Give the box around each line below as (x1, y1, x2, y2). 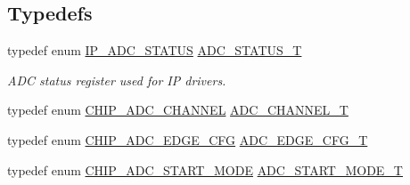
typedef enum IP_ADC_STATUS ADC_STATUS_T (7, 41, 302, 60)
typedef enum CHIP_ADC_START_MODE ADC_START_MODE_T (7, 160, 403, 179)
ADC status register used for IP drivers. (7, 70, 226, 89)
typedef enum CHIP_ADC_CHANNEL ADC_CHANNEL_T (7, 101, 348, 119)
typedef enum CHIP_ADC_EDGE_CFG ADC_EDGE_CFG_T (7, 130, 368, 149)
